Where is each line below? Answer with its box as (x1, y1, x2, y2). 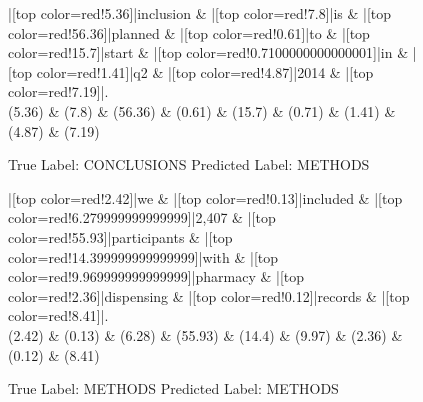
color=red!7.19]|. (8, 81, 109, 102)
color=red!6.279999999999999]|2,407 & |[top (8, 207, 276, 228)
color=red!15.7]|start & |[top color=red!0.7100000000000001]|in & (8, 42, 409, 63)
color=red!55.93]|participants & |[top (8, 226, 233, 247)
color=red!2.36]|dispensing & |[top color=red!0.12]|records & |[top (8, 285, 410, 306)
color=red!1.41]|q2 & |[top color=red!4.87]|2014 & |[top (36, 61, 374, 82)
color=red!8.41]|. (8, 305, 109, 326)
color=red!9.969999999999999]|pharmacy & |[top (8, 266, 305, 287)
